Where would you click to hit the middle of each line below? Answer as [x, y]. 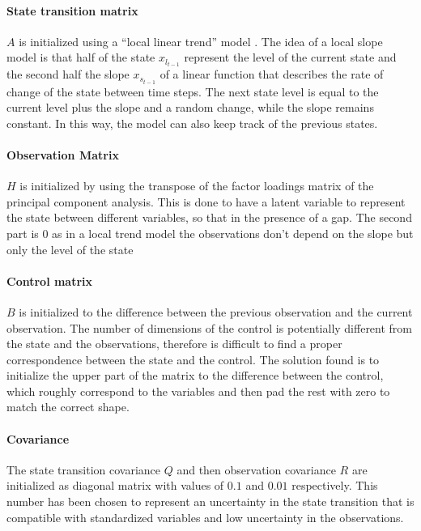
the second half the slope [68, 74]
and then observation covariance [256, 469]
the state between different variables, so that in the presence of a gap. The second [209, 217]
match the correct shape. [68, 407]
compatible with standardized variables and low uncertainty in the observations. [205, 517]
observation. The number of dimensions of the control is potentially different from [210, 327]
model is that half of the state [81, 57]
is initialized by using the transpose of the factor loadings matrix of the [197, 186]
